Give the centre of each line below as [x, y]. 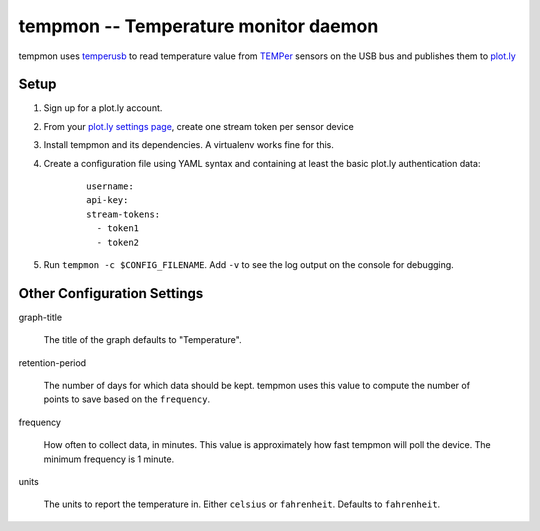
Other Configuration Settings [111, 293]
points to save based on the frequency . [127, 399]
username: [110, 186]
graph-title [40, 317]
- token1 [118, 228]
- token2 [118, 242]
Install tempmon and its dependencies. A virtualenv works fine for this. [188, 145]
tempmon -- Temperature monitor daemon [198, 26]
